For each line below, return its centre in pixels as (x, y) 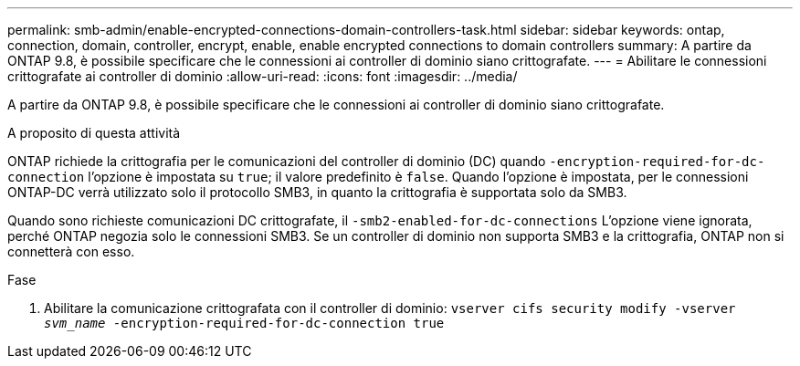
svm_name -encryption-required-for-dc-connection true (244, 323)
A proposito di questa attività (94, 133)
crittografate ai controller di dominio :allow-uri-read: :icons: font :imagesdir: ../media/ (263, 76)
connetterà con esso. (71, 251)
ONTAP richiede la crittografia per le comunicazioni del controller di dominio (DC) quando (277, 161)
